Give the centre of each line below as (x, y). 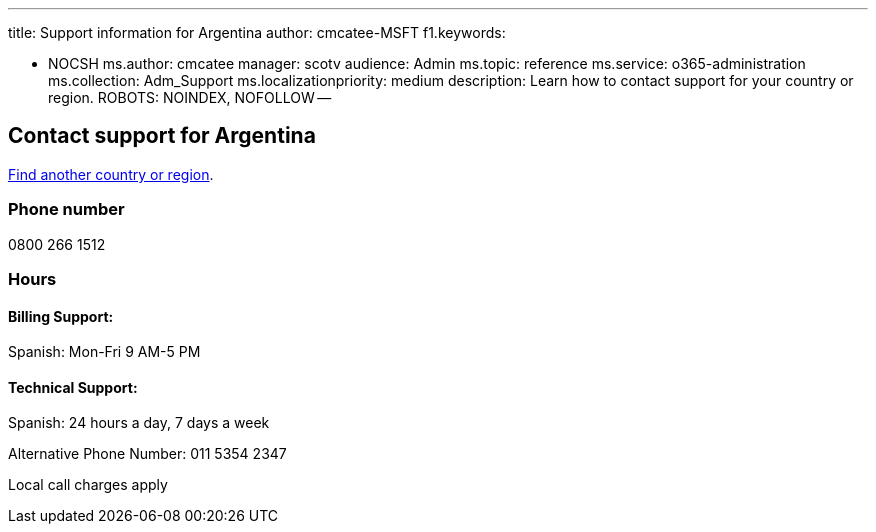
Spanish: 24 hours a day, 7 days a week (139, 423)
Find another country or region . (111, 174)
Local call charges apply (88, 485)
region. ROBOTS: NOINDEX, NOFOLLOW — (190, 97)
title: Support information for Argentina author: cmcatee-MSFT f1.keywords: (257, 32)
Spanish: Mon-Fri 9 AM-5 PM (104, 352)
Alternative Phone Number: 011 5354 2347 (147, 454)
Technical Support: (73, 387)
